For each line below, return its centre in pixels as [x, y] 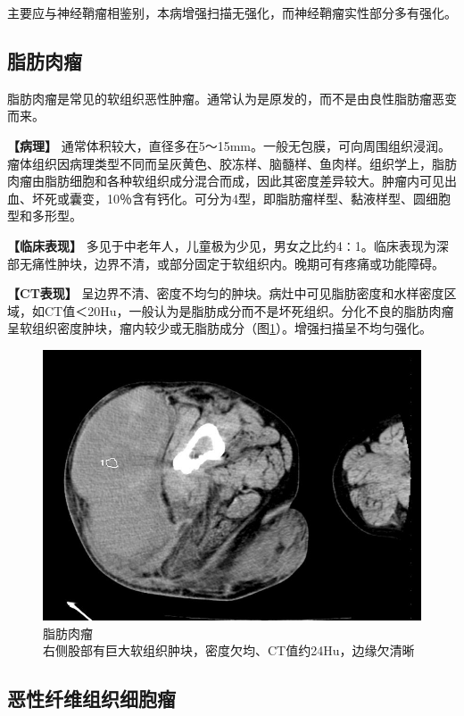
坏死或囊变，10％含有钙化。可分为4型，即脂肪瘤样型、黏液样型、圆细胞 [241, 198]
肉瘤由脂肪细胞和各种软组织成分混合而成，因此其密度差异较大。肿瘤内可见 [226, 181]
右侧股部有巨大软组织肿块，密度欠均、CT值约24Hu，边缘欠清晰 [229, 650]
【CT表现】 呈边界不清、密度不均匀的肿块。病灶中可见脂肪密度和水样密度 [226, 293]
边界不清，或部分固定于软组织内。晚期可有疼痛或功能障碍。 [269, 263]
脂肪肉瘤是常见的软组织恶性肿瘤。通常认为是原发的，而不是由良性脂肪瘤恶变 [232, 98]
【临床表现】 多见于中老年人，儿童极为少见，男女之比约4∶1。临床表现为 [222, 245]
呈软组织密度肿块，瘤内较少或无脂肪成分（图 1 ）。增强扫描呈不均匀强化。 [220, 328]
